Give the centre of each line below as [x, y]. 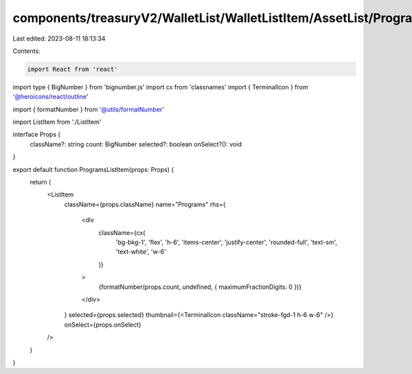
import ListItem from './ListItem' [57, 122]
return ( [41, 182]
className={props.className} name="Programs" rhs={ [145, 204]
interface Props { [37, 135]
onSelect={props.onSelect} [103, 324]
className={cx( [122, 232]
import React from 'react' [72, 69]
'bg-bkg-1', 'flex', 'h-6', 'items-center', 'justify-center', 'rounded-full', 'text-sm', [227, 242]
